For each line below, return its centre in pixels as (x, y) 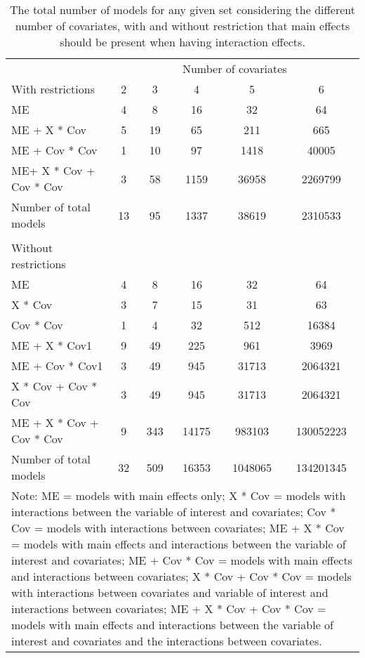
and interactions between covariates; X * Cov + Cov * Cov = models (181, 576)
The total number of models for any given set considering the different (182, 9)
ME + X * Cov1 (52, 345)
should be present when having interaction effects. (182, 42)
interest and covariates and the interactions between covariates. (167, 641)
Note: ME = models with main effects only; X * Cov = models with (179, 495)
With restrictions (53, 89)
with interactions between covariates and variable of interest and (170, 592)
